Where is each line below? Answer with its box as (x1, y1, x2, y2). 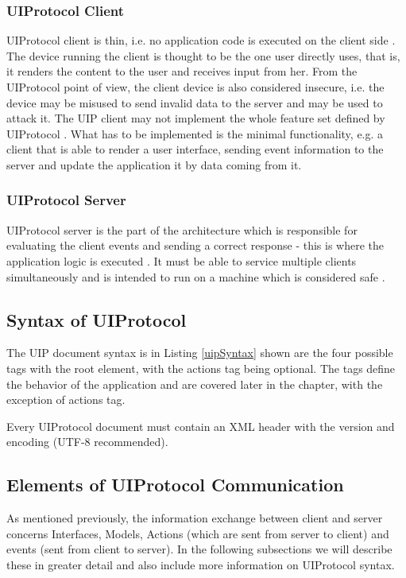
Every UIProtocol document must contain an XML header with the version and (6, 417, 395, 434)
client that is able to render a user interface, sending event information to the (6, 141, 384, 157)
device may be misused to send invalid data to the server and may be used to (6, 94, 383, 111)
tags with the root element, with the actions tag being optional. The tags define (6, 359, 396, 376)
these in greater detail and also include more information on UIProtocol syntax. (6, 556, 395, 572)
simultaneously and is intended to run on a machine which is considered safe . (6, 268, 385, 285)
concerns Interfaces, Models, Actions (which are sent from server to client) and (6, 525, 389, 541)
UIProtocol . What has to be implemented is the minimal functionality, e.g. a (6, 125, 384, 142)
